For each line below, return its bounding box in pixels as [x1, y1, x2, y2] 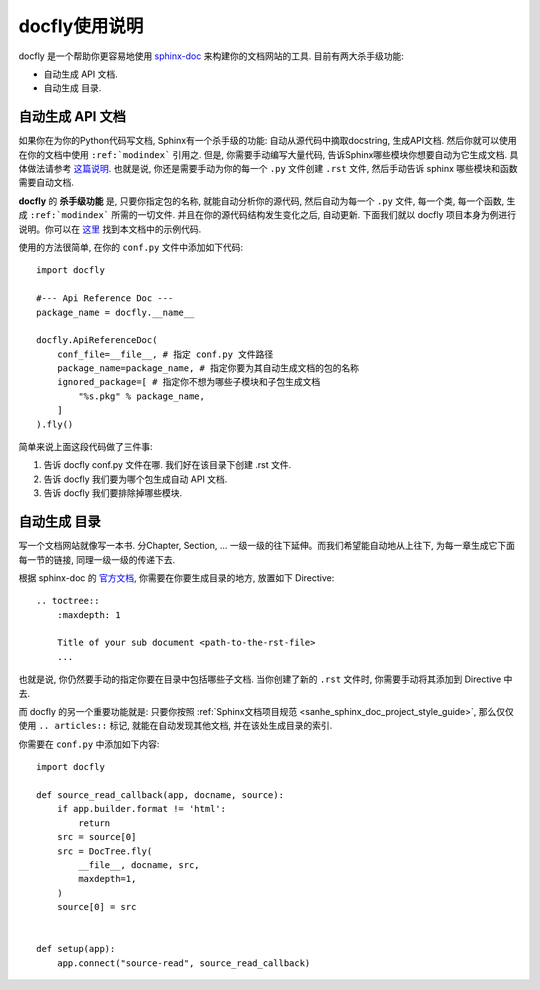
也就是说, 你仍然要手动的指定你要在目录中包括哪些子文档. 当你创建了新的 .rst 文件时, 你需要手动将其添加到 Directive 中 [18, 673, 513, 685]
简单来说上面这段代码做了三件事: [18, 441, 154, 453]
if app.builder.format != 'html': [56, 803, 227, 815]
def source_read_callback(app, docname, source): [36, 789, 285, 800]
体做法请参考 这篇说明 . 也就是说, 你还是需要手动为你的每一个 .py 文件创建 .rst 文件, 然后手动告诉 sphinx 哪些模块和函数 [18, 163, 519, 175]
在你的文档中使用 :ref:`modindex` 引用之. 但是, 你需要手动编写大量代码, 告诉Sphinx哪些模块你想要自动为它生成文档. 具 [18, 148, 519, 160]
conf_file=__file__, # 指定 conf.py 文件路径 [56, 348, 274, 360]
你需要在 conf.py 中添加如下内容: [18, 738, 160, 750]
